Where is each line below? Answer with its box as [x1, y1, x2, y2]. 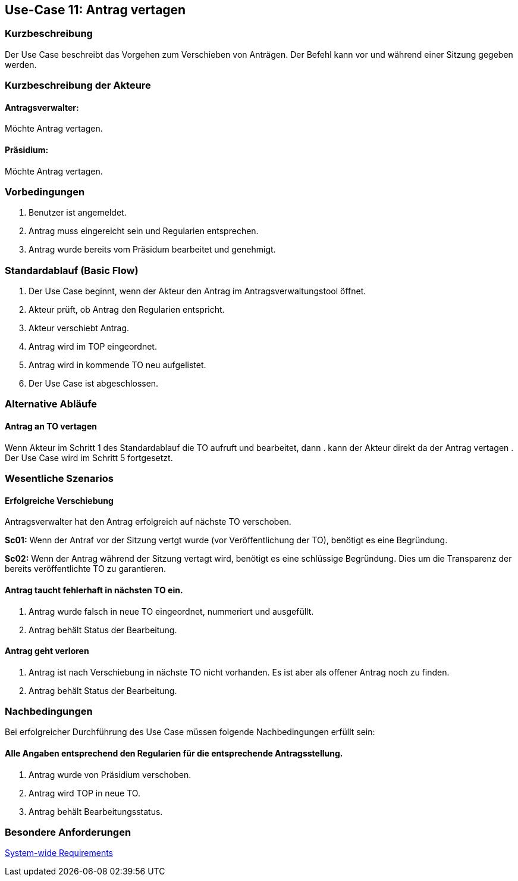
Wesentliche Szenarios [5, 472, 114, 485]
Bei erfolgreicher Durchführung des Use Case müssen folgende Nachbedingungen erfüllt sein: [5, 727, 375, 737]
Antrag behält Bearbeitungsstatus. [29, 806, 163, 817]
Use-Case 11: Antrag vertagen [5, 2, 186, 17]
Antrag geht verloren [5, 646, 89, 656]
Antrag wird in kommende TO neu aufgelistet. [29, 360, 206, 371]
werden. [5, 59, 37, 70]
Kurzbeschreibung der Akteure [5, 79, 151, 92]
